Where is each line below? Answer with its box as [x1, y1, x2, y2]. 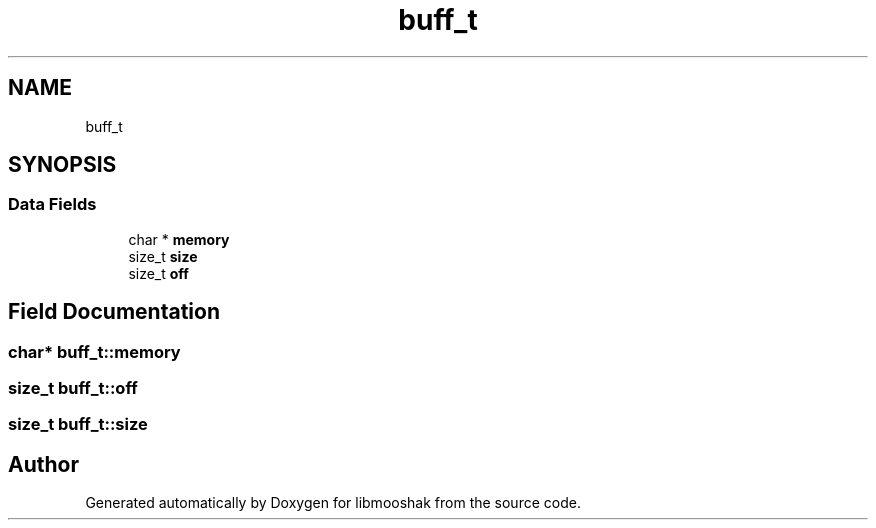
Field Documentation [8, 299, 220, 325]
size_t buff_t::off [8, 378, 138, 399]
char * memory [128, 230, 230, 248]
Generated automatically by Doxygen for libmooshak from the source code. [85, 494, 581, 512]
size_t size [128, 247, 198, 265]
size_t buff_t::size [8, 414, 148, 435]
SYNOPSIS [8, 152, 117, 178]
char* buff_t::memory [8, 341, 181, 362]
